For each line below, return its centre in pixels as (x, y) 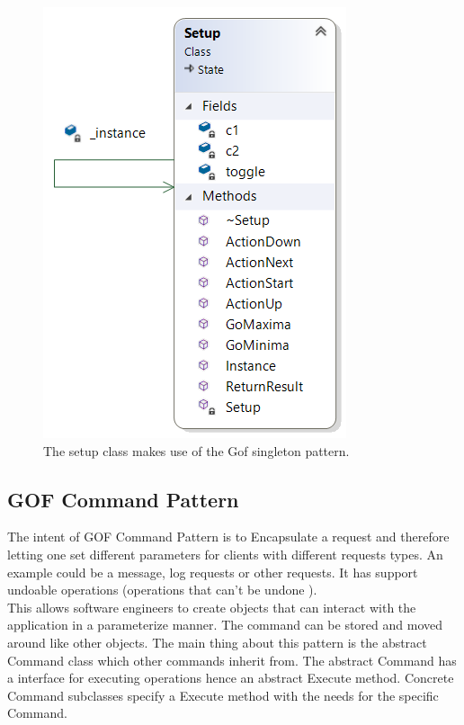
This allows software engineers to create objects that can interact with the (212, 607)
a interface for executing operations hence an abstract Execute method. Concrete (231, 678)
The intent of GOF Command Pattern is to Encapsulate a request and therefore (228, 537)
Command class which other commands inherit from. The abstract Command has (232, 660)
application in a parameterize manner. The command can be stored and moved (225, 625)
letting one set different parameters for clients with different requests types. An (225, 554)
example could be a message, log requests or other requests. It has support (213, 572)
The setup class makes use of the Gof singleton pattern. (196, 450)
